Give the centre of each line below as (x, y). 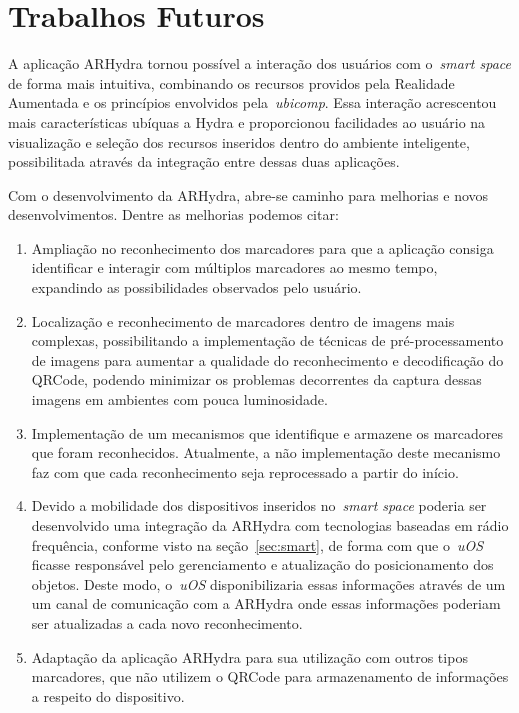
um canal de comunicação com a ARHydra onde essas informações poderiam (266, 603)
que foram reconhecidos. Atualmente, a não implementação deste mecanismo (266, 452)
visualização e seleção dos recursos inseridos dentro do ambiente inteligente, (239, 141)
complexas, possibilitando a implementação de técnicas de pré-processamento (267, 340)
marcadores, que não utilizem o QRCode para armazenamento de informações (270, 676)
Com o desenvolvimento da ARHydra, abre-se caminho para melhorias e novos (248, 194)
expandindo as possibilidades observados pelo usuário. (196, 287)
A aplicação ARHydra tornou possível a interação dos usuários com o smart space (259, 63)
